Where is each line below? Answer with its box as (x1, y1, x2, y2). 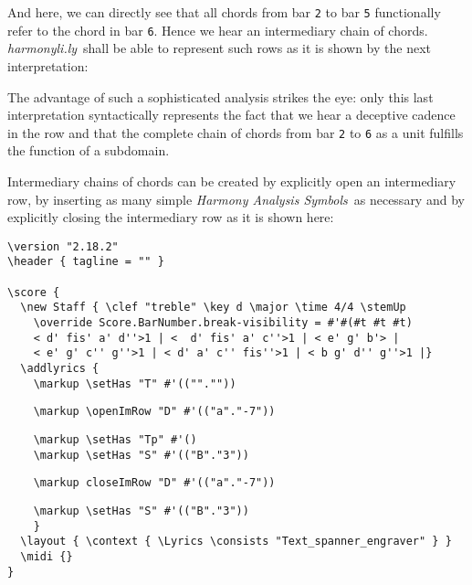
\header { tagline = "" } (7, 255, 164, 269)
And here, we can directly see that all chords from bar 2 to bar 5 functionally (7, 3, 441, 21)
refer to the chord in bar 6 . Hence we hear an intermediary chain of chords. (7, 20, 428, 39)
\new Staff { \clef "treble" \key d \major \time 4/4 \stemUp (20, 301, 406, 314)
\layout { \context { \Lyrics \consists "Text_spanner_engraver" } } (20, 535, 452, 548)
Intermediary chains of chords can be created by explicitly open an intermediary (7, 171, 456, 190)
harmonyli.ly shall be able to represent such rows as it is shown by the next (7, 38, 432, 58)
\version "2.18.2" (7, 239, 119, 253)
